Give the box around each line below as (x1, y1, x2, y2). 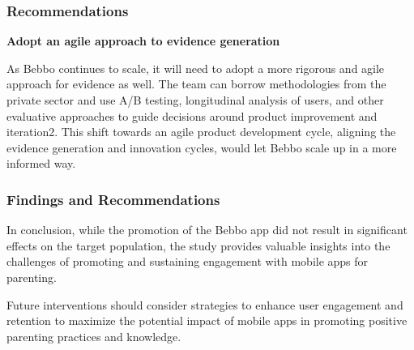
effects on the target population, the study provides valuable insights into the (6, 237, 391, 254)
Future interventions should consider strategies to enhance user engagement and (6, 296, 403, 313)
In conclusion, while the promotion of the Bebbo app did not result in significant (6, 221, 408, 238)
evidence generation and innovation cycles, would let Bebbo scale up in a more (6, 139, 397, 156)
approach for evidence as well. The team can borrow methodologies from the (6, 75, 386, 92)
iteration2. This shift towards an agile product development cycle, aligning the (6, 123, 396, 140)
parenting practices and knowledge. (6, 327, 181, 344)
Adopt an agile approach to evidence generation (6, 32, 280, 49)
